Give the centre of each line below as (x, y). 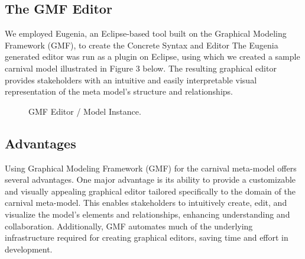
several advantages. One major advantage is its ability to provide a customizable (150, 179)
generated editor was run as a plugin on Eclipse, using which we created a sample (152, 56)
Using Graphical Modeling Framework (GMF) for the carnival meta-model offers (151, 168)
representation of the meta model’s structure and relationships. (119, 91)
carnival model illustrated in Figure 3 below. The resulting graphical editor (141, 68)
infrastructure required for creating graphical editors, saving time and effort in (147, 237)
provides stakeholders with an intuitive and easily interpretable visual (131, 80)
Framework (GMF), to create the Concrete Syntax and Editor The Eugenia (142, 45)
